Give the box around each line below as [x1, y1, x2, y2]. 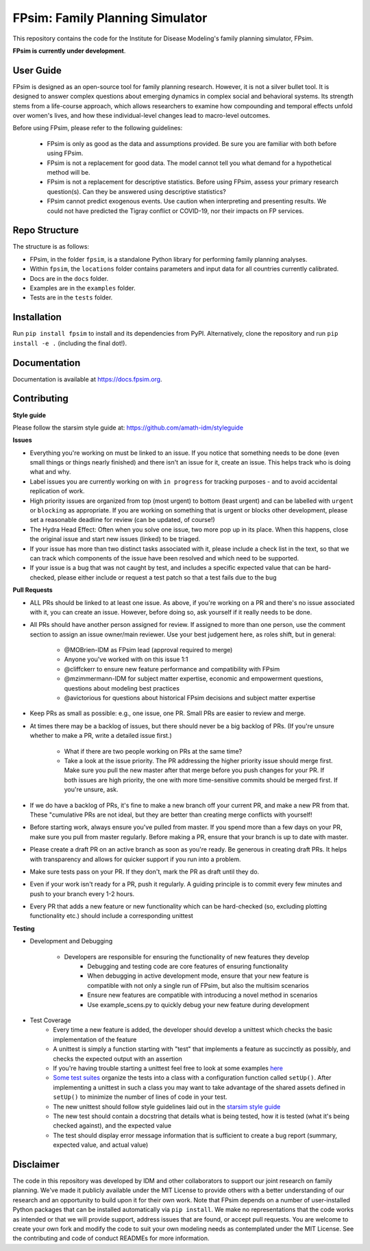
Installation [12, 312, 62, 323]
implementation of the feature [53, 1035, 137, 1043]
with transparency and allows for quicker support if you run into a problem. [29, 855, 241, 863]
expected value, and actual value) [53, 1141, 149, 1149]
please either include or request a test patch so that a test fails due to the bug [57, 573, 277, 582]
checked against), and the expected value [53, 1122, 171, 1130]
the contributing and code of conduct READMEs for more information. [12, 1234, 210, 1243]
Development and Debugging [29, 937, 113, 945]
